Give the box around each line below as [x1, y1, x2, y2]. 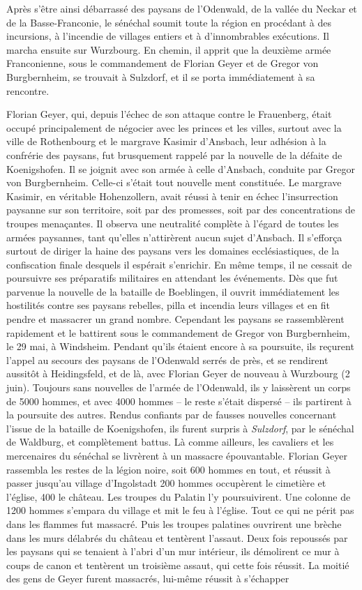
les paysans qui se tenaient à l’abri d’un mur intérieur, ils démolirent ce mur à [6, 544, 340, 559]
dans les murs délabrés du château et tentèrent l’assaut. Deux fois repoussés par [6, 530, 348, 545]
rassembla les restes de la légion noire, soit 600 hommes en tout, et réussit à [6, 462, 331, 476]
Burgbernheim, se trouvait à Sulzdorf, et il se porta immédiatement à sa [6, 69, 315, 84]
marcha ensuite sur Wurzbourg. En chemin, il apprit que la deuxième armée [6, 42, 331, 56]
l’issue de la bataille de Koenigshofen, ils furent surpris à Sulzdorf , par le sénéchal [6, 421, 354, 435]
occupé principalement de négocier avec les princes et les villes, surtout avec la [6, 120, 342, 135]
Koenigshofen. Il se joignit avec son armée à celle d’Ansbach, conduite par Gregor [6, 161, 355, 176]
